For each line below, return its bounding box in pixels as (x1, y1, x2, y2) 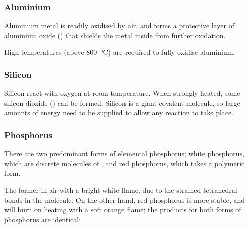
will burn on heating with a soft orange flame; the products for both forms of (4, 204, 241, 215)
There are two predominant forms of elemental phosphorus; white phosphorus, (4, 148, 244, 159)
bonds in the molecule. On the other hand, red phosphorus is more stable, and (4, 194, 245, 205)
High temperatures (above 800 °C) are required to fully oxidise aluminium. (4, 47, 235, 57)
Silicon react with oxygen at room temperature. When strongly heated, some (4, 88, 240, 98)
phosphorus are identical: (4, 214, 81, 224)
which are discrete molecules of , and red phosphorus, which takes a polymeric (4, 158, 245, 168)
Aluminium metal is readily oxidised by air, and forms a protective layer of (4, 20, 234, 31)
